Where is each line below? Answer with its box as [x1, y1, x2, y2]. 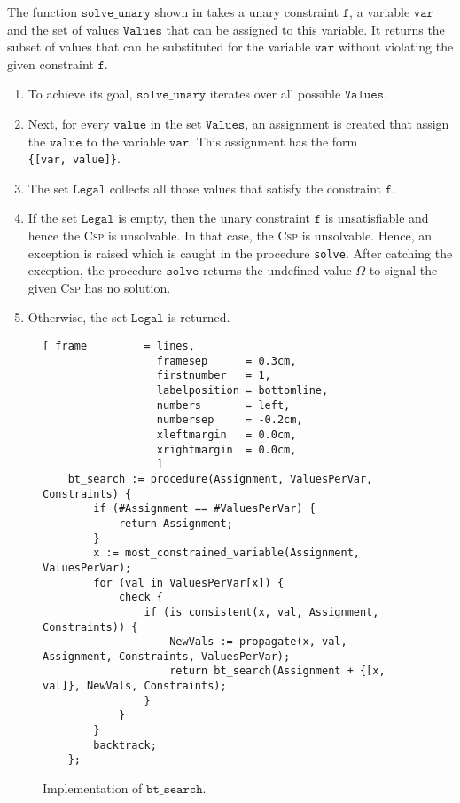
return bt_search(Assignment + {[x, [169, 665, 386, 678]
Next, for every [27, 114, 110, 132]
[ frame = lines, [43, 340, 195, 353]
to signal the [369, 261, 438, 279]
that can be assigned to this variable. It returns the [166, 20, 445, 38]
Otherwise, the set [27, 308, 128, 327]
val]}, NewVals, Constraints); [43, 680, 227, 693]
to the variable [86, 131, 166, 150]
